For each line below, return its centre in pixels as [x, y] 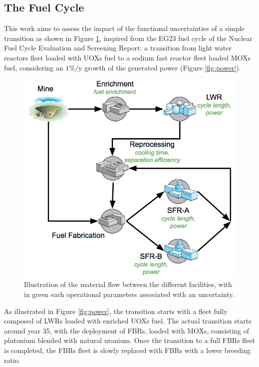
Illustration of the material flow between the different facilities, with [128, 284]
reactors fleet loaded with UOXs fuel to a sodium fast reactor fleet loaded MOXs [128, 57]
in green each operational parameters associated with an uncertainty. [129, 294]
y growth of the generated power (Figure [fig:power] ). [160, 67]
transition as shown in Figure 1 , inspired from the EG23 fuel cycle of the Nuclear [128, 38]
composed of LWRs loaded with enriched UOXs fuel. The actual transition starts [128, 321]
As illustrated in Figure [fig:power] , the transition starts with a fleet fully [116, 311]
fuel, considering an [34, 67]
